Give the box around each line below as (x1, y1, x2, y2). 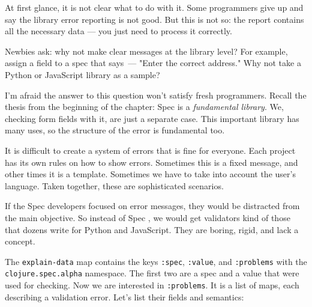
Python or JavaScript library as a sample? (5, 68, 160, 81)
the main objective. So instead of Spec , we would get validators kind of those (5, 211, 290, 223)
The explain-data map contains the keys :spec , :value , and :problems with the (5, 255, 307, 267)
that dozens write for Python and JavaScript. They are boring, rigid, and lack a (5, 223, 299, 236)
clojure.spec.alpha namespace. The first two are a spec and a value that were (5, 267, 299, 279)
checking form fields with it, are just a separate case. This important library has (5, 112, 299, 124)
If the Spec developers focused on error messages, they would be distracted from (5, 199, 300, 212)
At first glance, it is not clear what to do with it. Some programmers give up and (5, 1, 304, 13)
